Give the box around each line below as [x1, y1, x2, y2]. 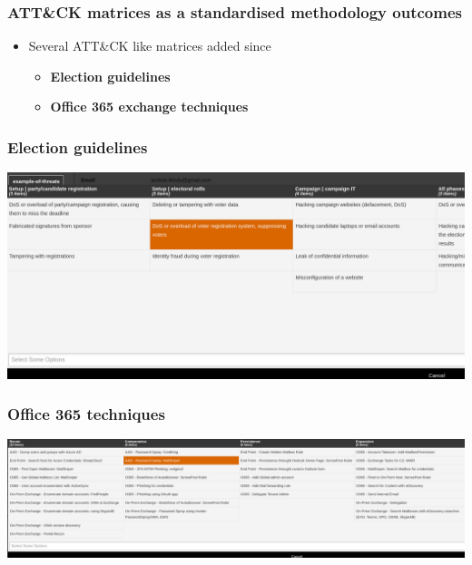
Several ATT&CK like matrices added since [28, 36, 271, 55]
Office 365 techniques [7, 403, 165, 425]
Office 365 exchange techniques [50, 97, 249, 116]
